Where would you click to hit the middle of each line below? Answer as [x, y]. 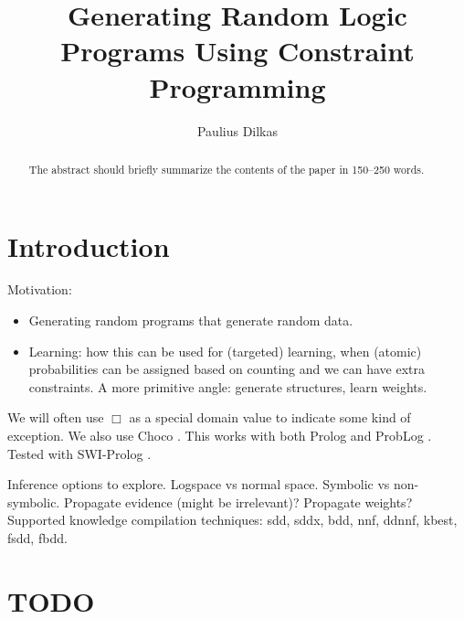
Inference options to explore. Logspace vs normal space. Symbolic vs [199, 484]
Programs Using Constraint [237, 51]
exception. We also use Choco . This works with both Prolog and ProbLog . [220, 436]
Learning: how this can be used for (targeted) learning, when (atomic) [225, 351]
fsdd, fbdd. [37, 538]
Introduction [89, 245]
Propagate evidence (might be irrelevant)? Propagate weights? [238, 502]
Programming [237, 86]
